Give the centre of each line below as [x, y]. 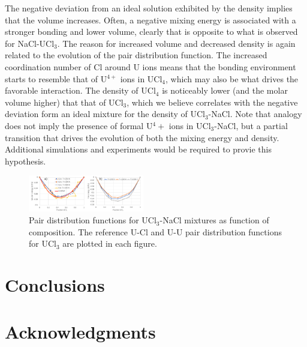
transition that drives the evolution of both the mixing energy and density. [142, 137]
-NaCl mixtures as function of [214, 220]
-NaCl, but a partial [251, 125]
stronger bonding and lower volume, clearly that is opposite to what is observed [151, 32]
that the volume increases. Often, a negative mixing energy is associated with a [151, 20]
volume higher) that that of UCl [64, 102]
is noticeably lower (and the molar [225, 90]
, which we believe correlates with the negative [212, 102]
